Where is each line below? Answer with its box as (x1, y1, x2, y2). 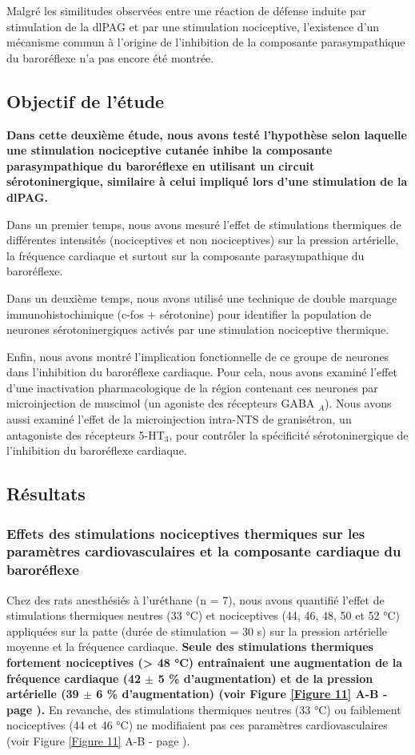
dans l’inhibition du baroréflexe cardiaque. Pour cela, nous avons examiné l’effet (6, 363, 398, 380)
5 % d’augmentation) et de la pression (158, 669, 373, 686)
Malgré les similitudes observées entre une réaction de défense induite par (6, 2, 366, 18)
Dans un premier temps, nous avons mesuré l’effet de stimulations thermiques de (6, 215, 401, 232)
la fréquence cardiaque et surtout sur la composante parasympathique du (6, 247, 365, 263)
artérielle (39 (6, 685, 79, 702)
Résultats (6, 481, 86, 506)
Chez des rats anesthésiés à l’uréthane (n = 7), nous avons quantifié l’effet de (6, 591, 385, 608)
